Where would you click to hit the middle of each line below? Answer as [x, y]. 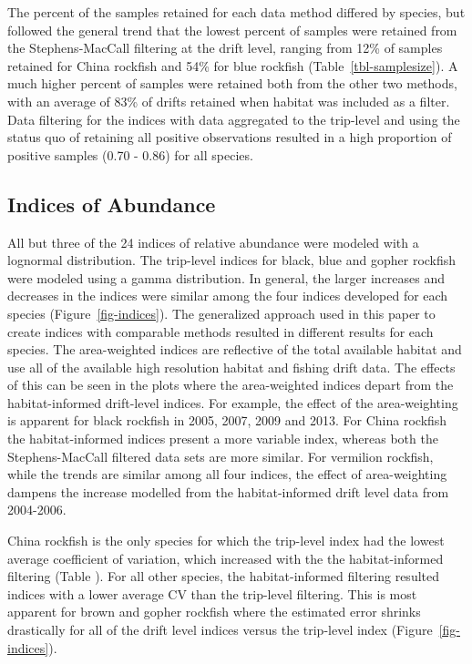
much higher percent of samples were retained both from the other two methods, [232, 83]
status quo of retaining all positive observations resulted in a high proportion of [230, 137]
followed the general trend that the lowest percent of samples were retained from [232, 30]
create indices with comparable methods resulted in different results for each [221, 331]
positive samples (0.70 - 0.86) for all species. [130, 154]
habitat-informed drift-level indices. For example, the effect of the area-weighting [233, 402]
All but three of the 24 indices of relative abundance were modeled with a [213, 242]
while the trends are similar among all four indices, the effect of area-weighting [227, 474]
